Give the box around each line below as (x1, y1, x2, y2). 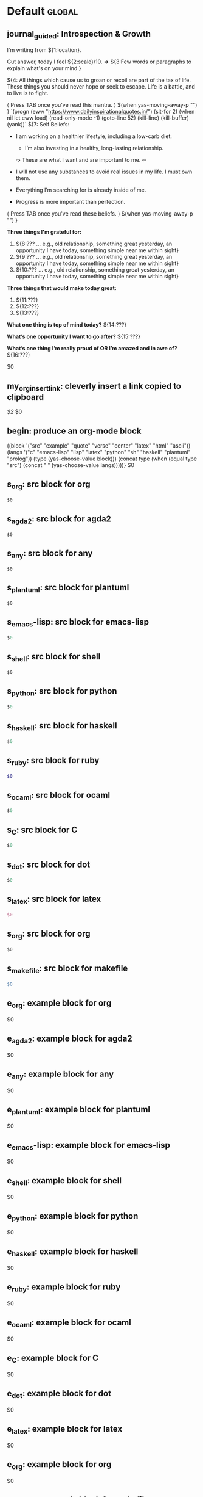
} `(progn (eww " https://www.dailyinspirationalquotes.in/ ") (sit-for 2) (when (7, 108, 195, 115)
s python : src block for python (7, 686, 117, 698)
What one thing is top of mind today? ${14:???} (7, 321, 127, 328)
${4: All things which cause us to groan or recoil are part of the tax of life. (7, 76, 191, 84)
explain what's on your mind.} (7, 65, 81, 72)
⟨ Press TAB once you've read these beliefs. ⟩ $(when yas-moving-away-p (7, 210, 193, 217)
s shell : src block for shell (7, 651, 101, 664)
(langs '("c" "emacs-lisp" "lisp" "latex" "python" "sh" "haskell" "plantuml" (7, 449, 191, 455)
